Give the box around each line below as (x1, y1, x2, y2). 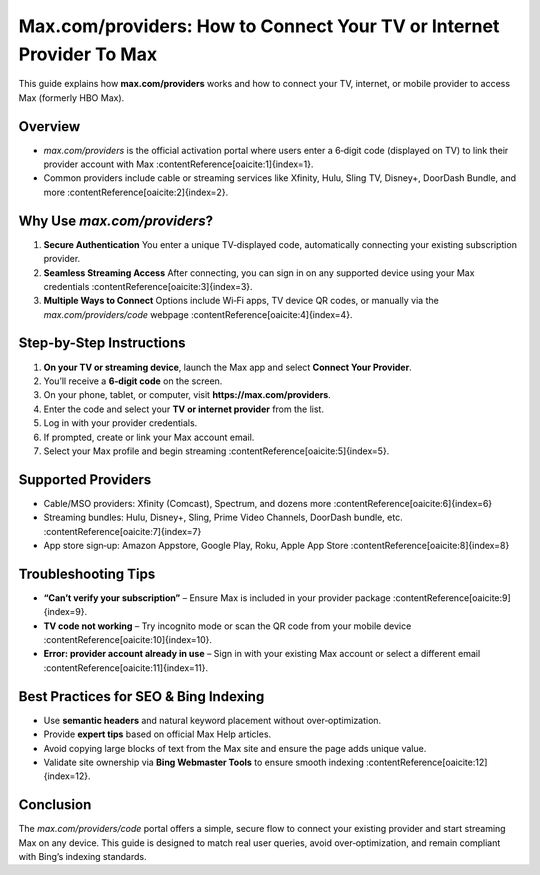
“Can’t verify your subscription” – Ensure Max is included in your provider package (43, 591, 391, 604)
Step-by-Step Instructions (18, 335, 186, 352)
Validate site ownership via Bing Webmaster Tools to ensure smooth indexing (43, 756, 365, 768)
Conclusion (18, 796, 92, 814)
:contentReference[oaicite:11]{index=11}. (43, 661, 209, 674)
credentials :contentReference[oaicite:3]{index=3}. (43, 280, 254, 292)
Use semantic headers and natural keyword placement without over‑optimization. (43, 714, 382, 726)
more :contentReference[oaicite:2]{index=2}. (43, 186, 229, 198)
